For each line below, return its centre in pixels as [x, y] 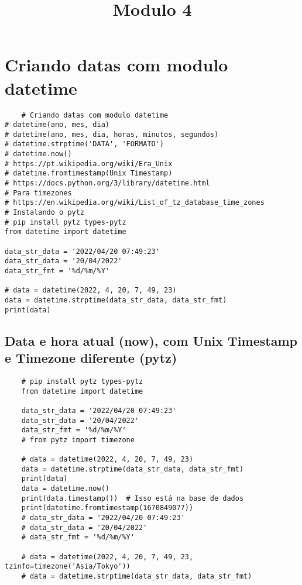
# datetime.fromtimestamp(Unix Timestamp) [89, 173]
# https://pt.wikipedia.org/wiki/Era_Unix [89, 164]
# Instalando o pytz [45, 213]
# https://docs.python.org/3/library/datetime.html [107, 183]
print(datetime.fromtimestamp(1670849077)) [107, 508]
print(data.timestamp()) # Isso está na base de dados [133, 498]
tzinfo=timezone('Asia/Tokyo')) [68, 567]
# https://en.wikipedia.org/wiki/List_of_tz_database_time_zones [135, 203]
